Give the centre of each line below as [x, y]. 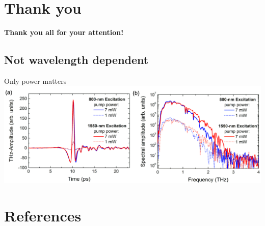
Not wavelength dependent [76, 60]
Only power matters [35, 80]
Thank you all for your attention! [64, 32]
